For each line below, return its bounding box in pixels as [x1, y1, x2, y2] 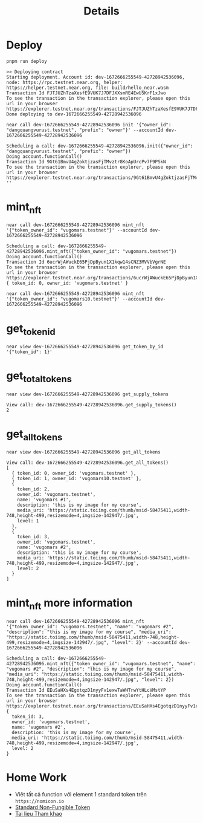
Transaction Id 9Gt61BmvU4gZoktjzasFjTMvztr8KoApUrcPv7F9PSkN [6, 158, 166, 164]
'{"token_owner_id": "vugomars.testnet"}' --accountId [6, 227, 147, 233]
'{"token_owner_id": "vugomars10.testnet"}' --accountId [6, 296, 153, 302]
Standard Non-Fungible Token [14, 803, 91, 811]
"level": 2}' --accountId [111, 639, 177, 645]
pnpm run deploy [6, 58, 47, 64]
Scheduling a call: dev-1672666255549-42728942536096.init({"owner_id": [6, 143, 193, 149]
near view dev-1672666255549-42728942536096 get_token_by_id [6, 343, 164, 350]
